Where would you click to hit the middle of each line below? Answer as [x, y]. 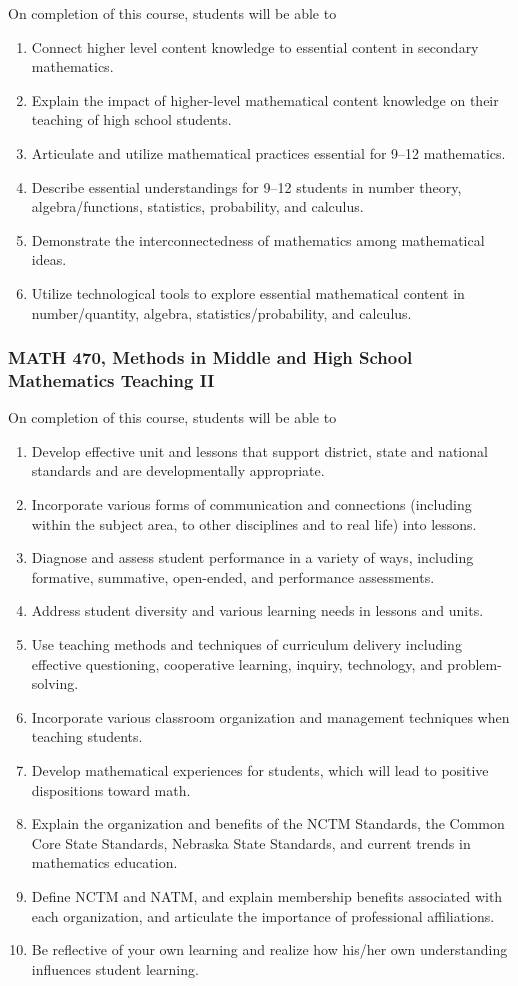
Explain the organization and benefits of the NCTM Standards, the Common [268, 823]
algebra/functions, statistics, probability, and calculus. [197, 206]
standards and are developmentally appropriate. [178, 470]
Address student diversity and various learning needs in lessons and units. [257, 610]
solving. [55, 683]
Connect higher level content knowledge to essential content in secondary [255, 46]
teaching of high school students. [131, 119]
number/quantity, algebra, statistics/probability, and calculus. [221, 312]
